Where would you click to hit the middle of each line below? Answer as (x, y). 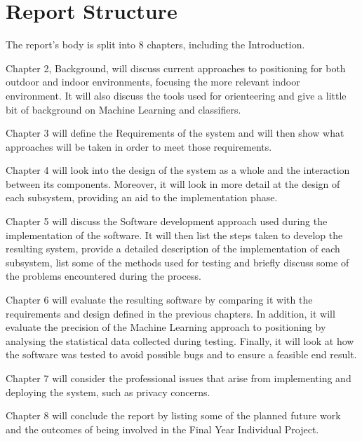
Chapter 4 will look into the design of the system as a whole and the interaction (178, 170)
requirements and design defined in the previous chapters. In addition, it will (170, 313)
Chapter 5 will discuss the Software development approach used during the (167, 221)
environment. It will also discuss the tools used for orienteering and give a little (176, 95)
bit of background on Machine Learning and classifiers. (123, 109)
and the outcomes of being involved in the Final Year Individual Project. (162, 429)
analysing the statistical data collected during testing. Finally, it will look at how (180, 340)
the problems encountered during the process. (103, 276)
